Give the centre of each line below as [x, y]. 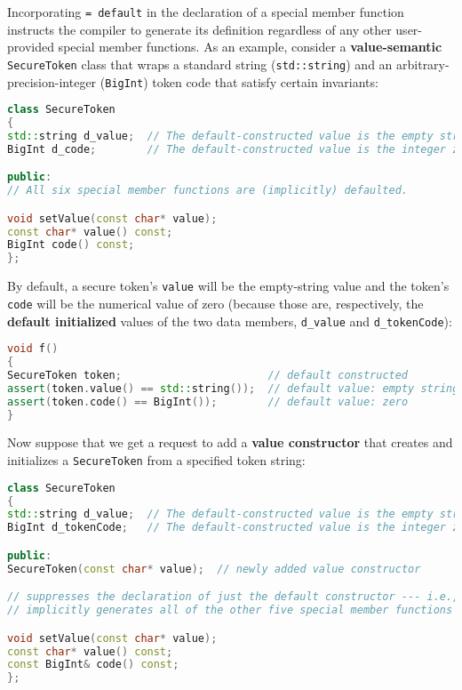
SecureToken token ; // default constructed [208, 375]
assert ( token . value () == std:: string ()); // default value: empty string [233, 388]
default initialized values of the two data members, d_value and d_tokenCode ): [230, 321]
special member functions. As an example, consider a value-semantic [250, 47]
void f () [33, 349]
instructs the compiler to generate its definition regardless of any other [199, 29]
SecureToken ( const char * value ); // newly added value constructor [214, 569]
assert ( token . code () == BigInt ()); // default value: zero [208, 401]
